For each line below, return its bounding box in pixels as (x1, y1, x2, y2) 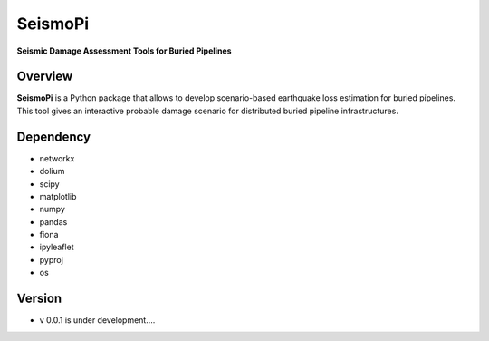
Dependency (16, 129, 91, 144)
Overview (16, 69, 73, 84)
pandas (39, 216, 68, 227)
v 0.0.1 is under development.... (39, 315, 156, 326)
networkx (39, 152, 75, 163)
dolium (39, 166, 65, 177)
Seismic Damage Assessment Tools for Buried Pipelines (16, 45, 232, 56)
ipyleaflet (39, 241, 74, 253)
